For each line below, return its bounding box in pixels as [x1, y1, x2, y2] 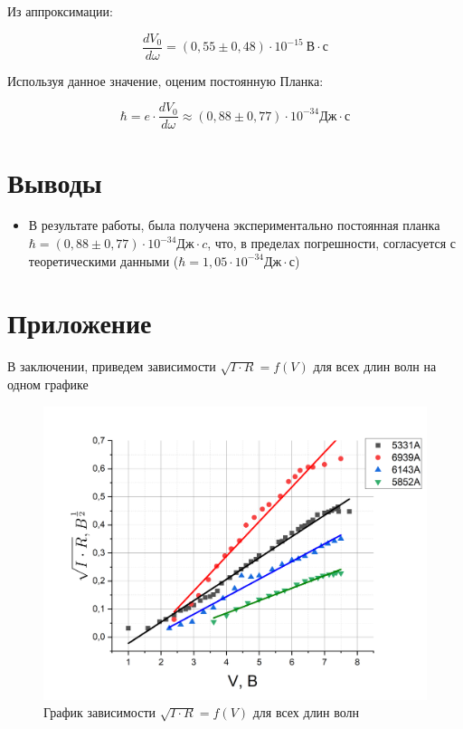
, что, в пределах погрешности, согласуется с [207, 234, 457, 253]
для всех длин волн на [313, 357, 437, 376]
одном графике [7, 374, 89, 393]
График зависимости [43, 703, 156, 722]
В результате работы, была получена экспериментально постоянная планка [28, 216, 440, 235]
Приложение [7, 304, 152, 341]
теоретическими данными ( [28, 251, 179, 270]
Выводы [7, 163, 102, 200]
